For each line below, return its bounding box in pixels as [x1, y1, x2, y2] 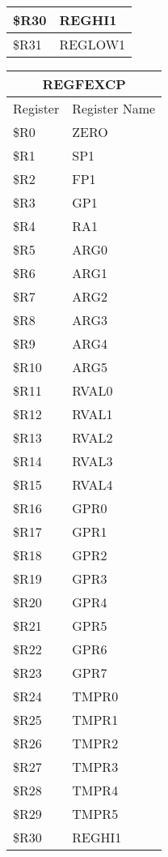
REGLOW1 [59, 35, 126, 54]
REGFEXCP [42, 75, 126, 93]
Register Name [72, 99, 156, 118]
